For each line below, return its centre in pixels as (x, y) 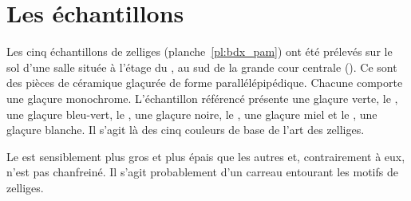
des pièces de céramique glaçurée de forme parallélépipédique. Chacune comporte (205, 83)
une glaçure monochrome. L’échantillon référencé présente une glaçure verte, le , (202, 98)
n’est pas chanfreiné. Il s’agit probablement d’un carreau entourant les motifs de (202, 172)
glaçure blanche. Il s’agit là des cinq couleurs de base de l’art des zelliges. (186, 130)
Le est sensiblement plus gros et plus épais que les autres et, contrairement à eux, (206, 156)
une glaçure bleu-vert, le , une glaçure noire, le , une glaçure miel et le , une (192, 114)
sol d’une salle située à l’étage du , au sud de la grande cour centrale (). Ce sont (202, 67)
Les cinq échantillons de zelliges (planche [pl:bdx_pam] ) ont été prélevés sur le (200, 51)
